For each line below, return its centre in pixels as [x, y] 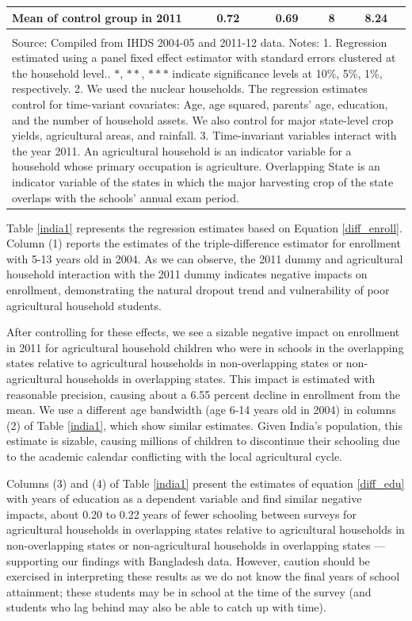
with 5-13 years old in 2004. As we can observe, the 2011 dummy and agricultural [205, 258]
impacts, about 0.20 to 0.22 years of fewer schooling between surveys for [181, 514]
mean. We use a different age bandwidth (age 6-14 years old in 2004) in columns [201, 410]
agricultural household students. [84, 305]
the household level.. [61, 73]
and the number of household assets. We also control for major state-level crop [203, 119]
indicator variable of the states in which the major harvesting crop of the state [203, 181]
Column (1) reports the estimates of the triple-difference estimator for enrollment [204, 243]
